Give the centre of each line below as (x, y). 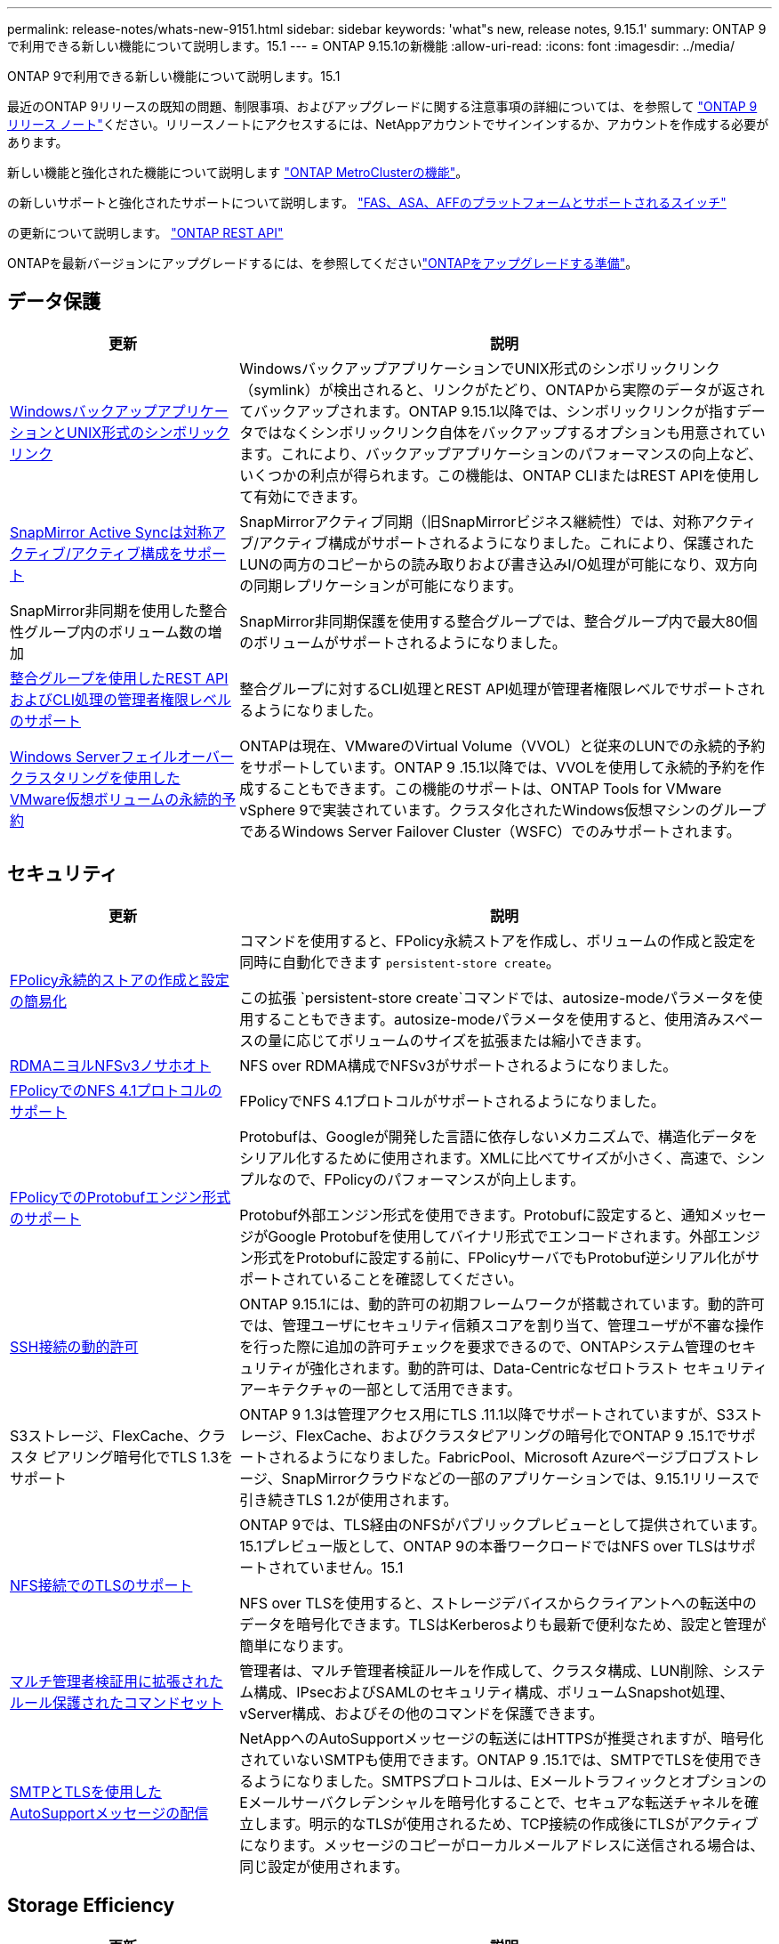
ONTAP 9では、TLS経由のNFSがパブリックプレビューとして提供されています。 (502, 1524)
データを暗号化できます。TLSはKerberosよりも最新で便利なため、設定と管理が (503, 1624)
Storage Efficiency (91, 1906)
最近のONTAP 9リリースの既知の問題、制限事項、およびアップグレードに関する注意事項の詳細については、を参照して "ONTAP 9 (382, 106)
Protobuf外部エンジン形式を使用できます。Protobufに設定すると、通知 (474, 1215)
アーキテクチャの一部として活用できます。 (380, 1389)
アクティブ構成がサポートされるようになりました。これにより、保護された (506, 543)
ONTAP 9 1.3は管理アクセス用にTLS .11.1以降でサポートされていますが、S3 (487, 1414)
